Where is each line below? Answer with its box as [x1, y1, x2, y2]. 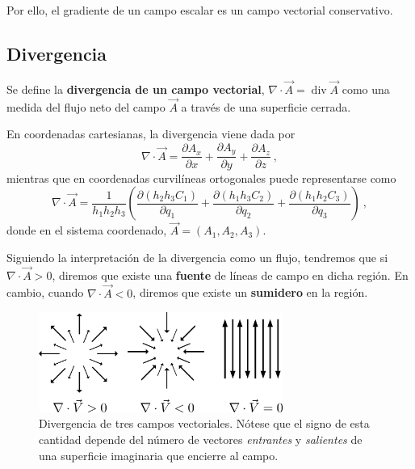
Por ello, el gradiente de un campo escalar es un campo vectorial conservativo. [6, 2, 393, 18]
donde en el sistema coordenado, [6, 222, 167, 239]
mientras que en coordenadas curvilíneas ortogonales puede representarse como [6, 169, 396, 186]
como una [342, 81, 390, 98]
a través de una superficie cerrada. [181, 98, 351, 115]
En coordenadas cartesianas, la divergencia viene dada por [6, 125, 296, 142]
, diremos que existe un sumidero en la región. [132, 284, 368, 301]
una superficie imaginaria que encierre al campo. [39, 446, 279, 463]
